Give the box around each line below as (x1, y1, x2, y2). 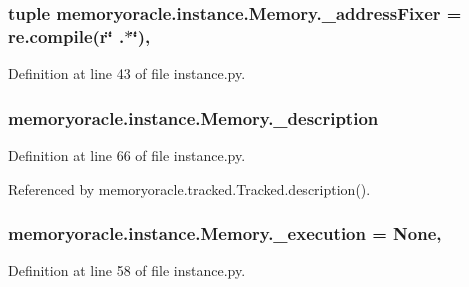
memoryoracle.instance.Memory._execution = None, (8, 221, 442, 246)
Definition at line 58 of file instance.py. (8, 260, 246, 281)
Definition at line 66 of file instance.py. (8, 144, 246, 165)
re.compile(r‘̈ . (8, 23, 125, 48)
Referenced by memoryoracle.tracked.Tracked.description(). (8, 178, 371, 199)
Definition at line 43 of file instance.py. (8, 63, 246, 84)
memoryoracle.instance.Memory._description (8, 105, 379, 130)
